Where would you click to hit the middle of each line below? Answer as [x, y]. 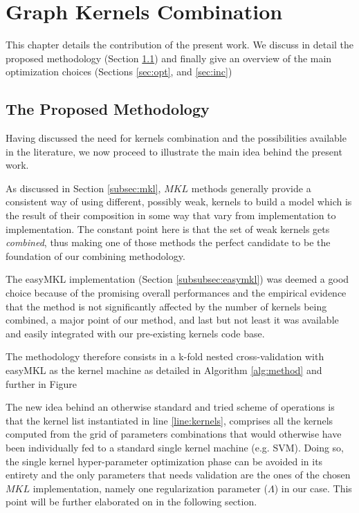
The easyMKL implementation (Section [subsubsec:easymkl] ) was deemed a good [177, 279]
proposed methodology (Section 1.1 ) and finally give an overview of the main [169, 58]
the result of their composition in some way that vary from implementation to [171, 215]
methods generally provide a [251, 188]
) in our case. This [313, 488]
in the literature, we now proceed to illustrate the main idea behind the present [174, 151]
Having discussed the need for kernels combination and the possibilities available [176, 138]
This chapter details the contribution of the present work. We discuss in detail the [180, 45]
